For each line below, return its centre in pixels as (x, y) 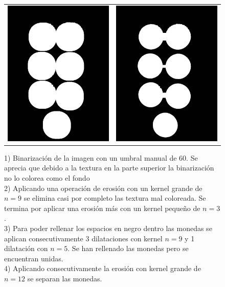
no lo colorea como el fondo (47, 178)
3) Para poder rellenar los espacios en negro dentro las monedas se (108, 228)
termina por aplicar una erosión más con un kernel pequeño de (102, 208)
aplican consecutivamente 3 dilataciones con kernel (83, 238)
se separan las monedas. (65, 278)
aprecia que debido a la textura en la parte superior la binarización (109, 168)
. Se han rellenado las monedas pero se (128, 248)
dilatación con (26, 248)
